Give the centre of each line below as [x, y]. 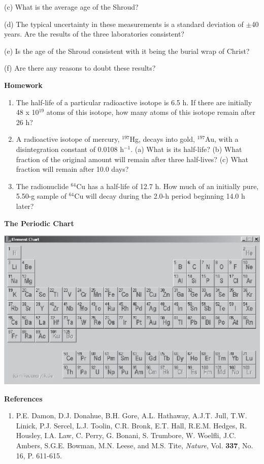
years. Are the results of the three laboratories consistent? [94, 34]
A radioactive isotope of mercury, [68, 139]
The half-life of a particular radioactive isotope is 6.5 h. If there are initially [134, 102]
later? [25, 206]
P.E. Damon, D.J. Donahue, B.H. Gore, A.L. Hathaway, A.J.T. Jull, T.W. [131, 415]
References [23, 398]
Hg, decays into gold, [162, 139]
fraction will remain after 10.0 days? [72, 169]
